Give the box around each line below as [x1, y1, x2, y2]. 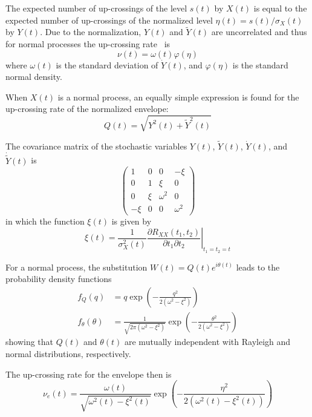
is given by [111, 214, 152, 227]
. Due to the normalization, [40, 25, 141, 38]
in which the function [5, 214, 85, 227]
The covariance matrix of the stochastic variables [5, 139, 187, 152]
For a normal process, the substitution [5, 260, 148, 273]
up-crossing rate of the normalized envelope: [5, 102, 169, 115]
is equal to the [253, 2, 307, 14]
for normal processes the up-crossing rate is [5, 38, 171, 50]
